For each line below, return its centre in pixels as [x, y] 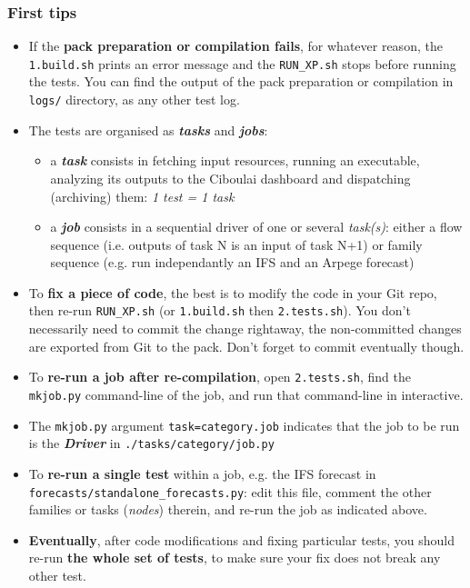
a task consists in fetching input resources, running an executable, [235, 160]
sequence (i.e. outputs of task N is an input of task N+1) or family [236, 244]
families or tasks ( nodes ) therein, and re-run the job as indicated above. [228, 509]
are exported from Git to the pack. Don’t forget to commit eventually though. [246, 346]
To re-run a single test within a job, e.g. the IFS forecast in [202, 473]
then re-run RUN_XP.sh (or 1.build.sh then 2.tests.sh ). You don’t [220, 310]
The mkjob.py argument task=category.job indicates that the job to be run [244, 425]
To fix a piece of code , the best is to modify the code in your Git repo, [233, 292]
